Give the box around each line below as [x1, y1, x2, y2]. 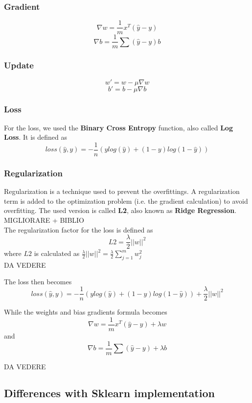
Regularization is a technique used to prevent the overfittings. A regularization [4, 186, 240, 196]
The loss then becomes [4, 276, 72, 286]
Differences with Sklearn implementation [4, 385, 215, 400]
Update [4, 59, 34, 71]
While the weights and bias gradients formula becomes [4, 307, 167, 317]
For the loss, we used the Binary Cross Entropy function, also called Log [4, 122, 233, 132]
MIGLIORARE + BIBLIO [4, 215, 85, 225]
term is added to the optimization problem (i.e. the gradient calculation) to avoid [4, 195, 248, 206]
